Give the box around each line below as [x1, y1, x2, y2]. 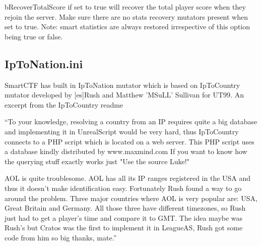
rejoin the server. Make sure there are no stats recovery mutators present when [5, 11, 248, 22]
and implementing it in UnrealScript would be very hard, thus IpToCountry [5, 126, 239, 136]
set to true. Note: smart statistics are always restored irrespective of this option [5, 21, 250, 32]
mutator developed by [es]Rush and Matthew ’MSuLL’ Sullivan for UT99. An [5, 89, 244, 100]
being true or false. [5, 31, 63, 41]
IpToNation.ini [5, 56, 83, 71]
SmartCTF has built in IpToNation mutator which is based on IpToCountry [5, 79, 240, 90]
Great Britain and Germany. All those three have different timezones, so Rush [5, 203, 246, 213]
